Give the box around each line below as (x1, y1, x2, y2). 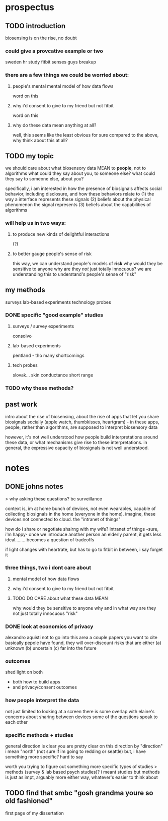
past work (5, 400, 38, 409)
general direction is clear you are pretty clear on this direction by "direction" (5, 743, 163, 749)
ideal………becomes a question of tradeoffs (5, 536, 95, 543)
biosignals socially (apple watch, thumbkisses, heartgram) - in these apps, (5, 419, 159, 425)
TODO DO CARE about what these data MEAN (12, 595, 108, 601)
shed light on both (5, 669, 43, 675)
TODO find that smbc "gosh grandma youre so (5, 789, 153, 797)
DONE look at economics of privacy (5, 623, 94, 630)
